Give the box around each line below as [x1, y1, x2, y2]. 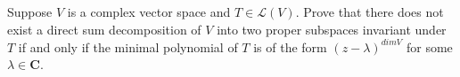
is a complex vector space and [67, 3, 231, 20]
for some [406, 37, 453, 56]
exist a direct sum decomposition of [7, 19, 201, 38]
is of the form [253, 37, 327, 56]
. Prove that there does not [295, 3, 444, 20]
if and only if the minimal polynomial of [18, 37, 238, 56]
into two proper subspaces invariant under [217, 19, 447, 38]
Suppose [7, 3, 53, 20]
